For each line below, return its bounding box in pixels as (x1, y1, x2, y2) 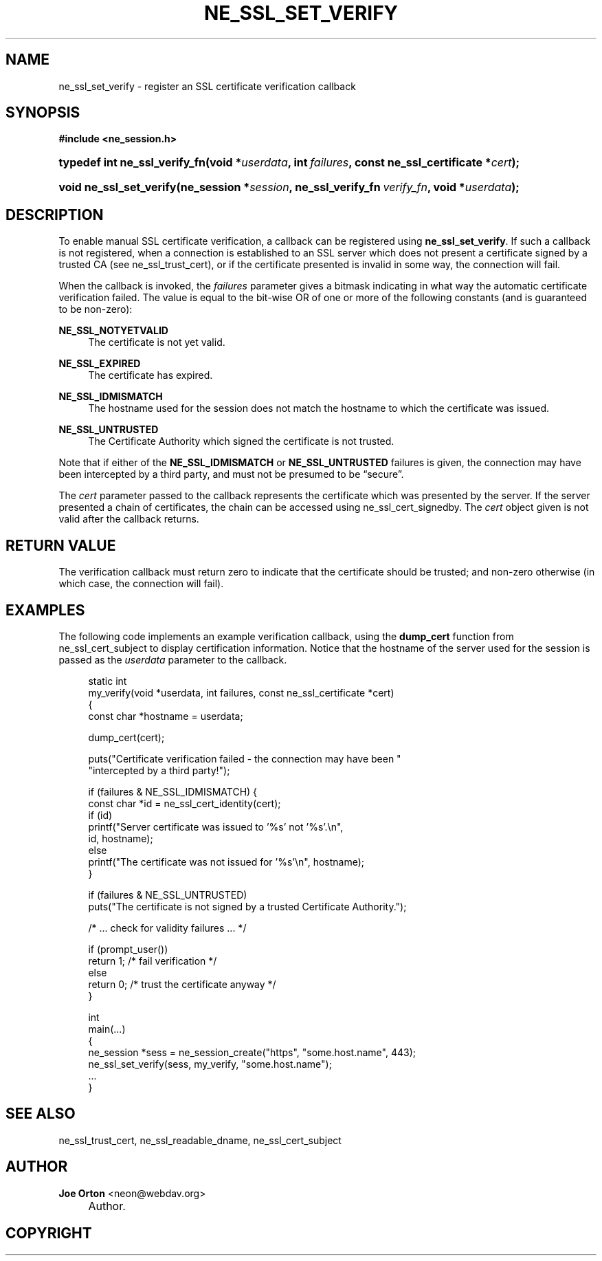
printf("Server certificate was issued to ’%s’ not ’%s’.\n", (88, 820, 344, 833)
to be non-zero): (58, 303, 133, 316)
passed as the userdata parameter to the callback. (58, 653, 287, 666)
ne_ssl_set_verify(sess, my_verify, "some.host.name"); (88, 1057, 332, 1070)
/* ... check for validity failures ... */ (88, 921, 247, 934)
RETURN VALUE (5, 536, 116, 554)
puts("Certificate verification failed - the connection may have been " (88, 752, 401, 765)
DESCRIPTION (5, 206, 104, 223)
